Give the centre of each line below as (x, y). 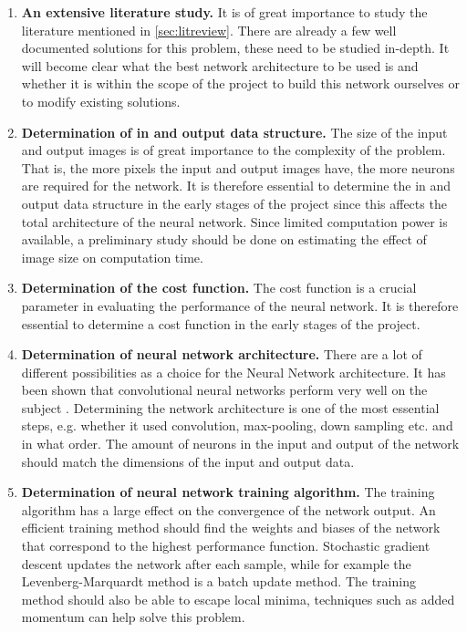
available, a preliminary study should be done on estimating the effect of (224, 239)
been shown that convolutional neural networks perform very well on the (224, 390)
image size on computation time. (112, 257)
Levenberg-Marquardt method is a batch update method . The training (218, 581)
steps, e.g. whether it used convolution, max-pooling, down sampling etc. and (237, 425)
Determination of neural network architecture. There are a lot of (222, 354)
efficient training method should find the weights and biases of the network (231, 528)
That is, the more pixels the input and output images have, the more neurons (238, 167)
